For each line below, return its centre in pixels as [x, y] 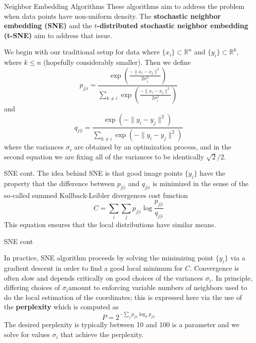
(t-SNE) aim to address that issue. [58, 35]
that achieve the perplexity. [102, 334]
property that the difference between [59, 183]
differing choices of [32, 287]
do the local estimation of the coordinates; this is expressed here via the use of [123, 297]
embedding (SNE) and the [48, 25]
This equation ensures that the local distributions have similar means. [110, 224]
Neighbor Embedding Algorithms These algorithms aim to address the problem [124, 6]
